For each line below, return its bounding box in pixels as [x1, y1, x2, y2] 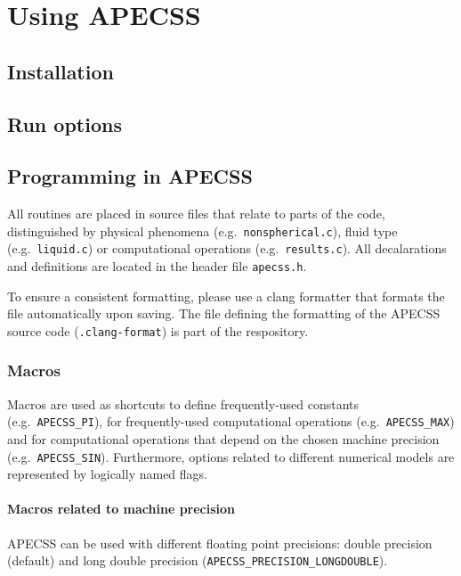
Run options [7, 110, 122, 137]
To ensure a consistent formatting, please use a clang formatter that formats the [7, 286, 445, 305]
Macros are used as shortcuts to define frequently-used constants [7, 394, 360, 413]
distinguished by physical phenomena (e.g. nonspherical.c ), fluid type [7, 221, 398, 240]
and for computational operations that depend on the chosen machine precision [7, 430, 440, 448]
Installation [7, 57, 114, 85]
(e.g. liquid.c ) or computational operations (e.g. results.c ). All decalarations [7, 239, 447, 258]
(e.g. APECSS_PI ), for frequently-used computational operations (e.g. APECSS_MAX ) [7, 412, 455, 431]
